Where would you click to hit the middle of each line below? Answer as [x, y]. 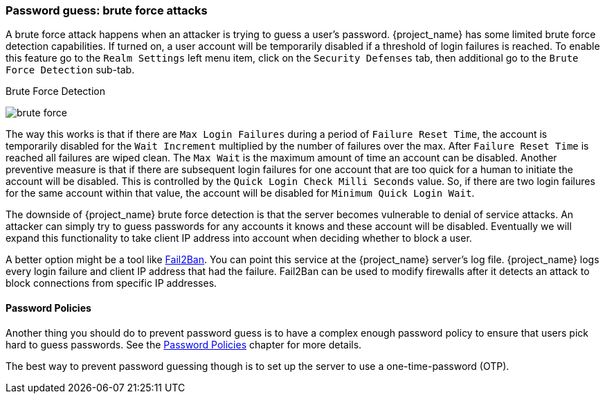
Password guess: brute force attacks [107, 10]
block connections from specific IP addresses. [111, 283]
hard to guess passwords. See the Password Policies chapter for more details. [184, 344]
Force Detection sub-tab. [70, 70]
